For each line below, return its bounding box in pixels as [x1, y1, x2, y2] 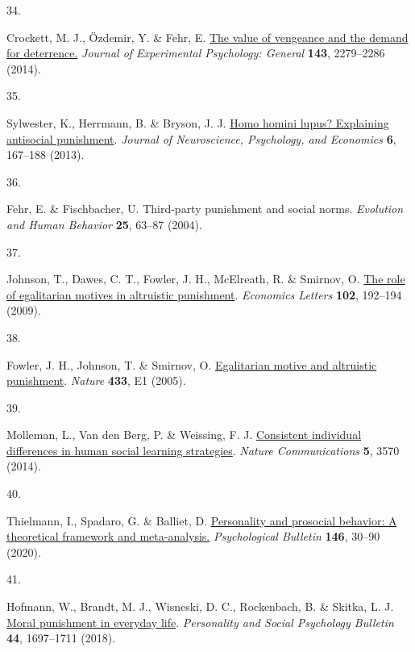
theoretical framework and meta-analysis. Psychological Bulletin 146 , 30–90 [6, 528, 380, 545]
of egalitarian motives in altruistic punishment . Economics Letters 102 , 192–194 [6, 286, 402, 303]
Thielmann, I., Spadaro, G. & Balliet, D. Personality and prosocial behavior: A [6, 512, 397, 529]
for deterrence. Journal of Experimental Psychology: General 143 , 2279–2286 [6, 44, 385, 61]
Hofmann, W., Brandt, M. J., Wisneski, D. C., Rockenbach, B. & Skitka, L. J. [6, 598, 394, 615]
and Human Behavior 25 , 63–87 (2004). [6, 215, 202, 232]
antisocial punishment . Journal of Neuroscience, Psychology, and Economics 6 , [6, 130, 396, 147]
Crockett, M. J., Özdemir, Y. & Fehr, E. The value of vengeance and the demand [6, 28, 409, 45]
